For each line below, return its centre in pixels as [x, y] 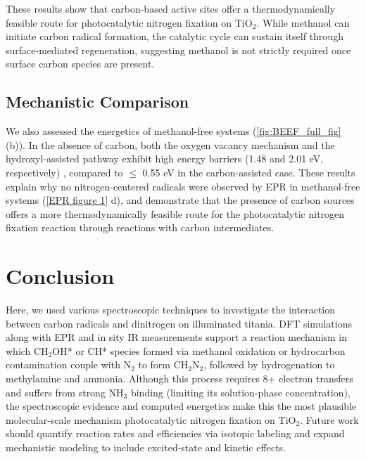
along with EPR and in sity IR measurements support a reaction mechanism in [177, 337]
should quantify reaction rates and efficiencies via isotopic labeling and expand [175, 433]
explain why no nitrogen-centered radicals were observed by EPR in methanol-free [183, 186]
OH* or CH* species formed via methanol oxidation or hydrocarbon [199, 350]
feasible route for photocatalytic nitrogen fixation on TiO [129, 22]
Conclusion [60, 276]
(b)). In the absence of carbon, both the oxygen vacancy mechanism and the [170, 144]
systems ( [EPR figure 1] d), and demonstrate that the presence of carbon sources [180, 200]
